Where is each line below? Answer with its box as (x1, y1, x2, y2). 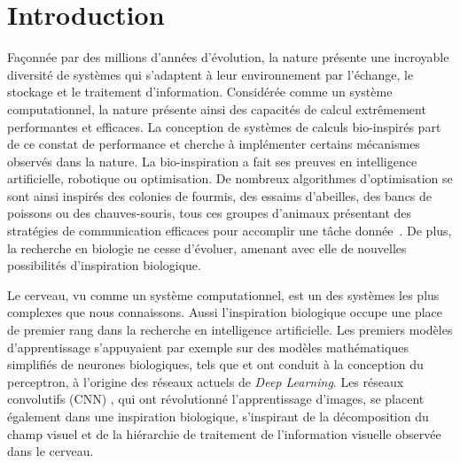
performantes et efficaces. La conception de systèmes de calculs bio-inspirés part (7, 117, 441, 135)
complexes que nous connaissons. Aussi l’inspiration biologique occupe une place (7, 303, 443, 321)
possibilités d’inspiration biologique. (7, 256, 201, 274)
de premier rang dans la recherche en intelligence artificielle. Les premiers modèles (7, 320, 453, 339)
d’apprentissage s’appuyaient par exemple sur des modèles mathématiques (7, 337, 409, 356)
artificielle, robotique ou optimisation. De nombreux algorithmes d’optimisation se (7, 169, 453, 188)
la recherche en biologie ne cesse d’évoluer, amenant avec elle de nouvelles (7, 238, 407, 257)
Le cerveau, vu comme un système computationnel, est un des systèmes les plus (7, 285, 440, 304)
